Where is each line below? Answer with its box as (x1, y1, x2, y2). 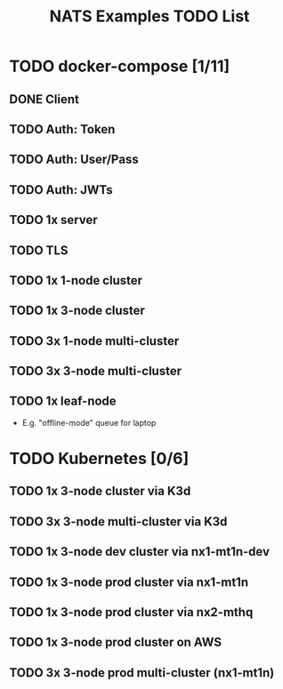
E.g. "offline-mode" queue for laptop (21, 417, 157, 428)
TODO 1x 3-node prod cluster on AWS (9, 635, 222, 650)
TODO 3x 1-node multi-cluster (9, 333, 180, 349)
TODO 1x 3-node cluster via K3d (9, 484, 191, 499)
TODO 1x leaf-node (9, 394, 117, 409)
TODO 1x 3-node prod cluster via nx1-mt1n (9, 574, 249, 589)
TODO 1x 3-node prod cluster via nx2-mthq (9, 605, 254, 620)
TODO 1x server (9, 212, 98, 228)
